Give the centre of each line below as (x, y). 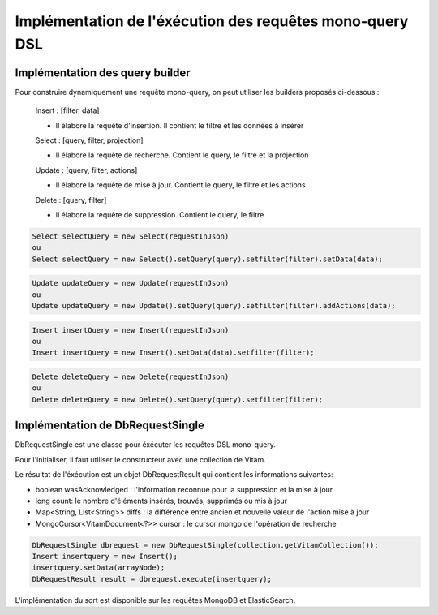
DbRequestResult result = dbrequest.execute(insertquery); (152, 579)
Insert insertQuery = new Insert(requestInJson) (131, 330)
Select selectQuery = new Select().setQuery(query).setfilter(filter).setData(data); (207, 259)
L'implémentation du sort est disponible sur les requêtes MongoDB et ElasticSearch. (155, 600)
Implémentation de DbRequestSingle (109, 426)
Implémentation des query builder (103, 73)
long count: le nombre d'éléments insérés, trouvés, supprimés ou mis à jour (161, 501)
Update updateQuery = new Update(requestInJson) (131, 283)
